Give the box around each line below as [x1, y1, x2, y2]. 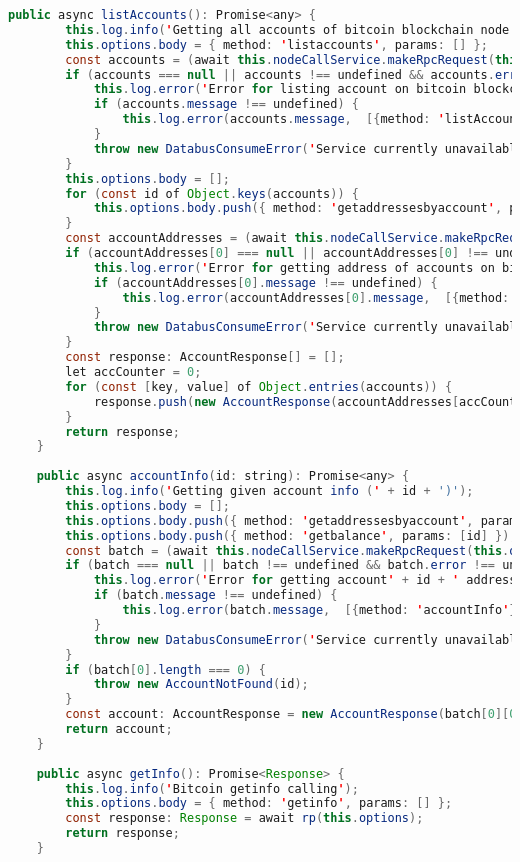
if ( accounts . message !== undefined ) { [93, 97, 359, 112]
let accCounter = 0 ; [65, 365, 202, 379]
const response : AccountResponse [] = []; [65, 350, 345, 365]
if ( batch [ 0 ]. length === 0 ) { [65, 662, 266, 677]
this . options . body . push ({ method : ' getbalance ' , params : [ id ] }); [65, 528, 517, 543]
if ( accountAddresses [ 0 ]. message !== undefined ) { [93, 275, 438, 290]
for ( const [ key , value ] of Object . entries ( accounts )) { [65, 379, 453, 394]
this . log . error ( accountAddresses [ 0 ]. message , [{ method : [122, 290, 510, 305]
